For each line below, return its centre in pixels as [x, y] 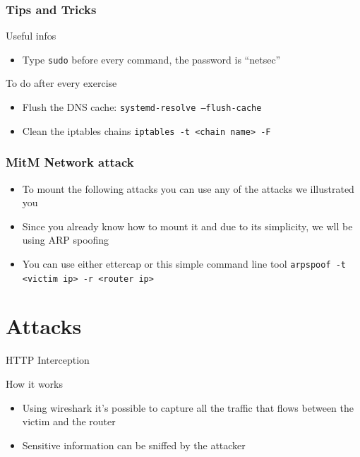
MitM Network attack [70, 162]
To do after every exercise [61, 83]
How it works [34, 384]
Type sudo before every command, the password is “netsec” [151, 59]
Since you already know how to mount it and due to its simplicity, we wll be [187, 226]
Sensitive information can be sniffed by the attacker [134, 445]
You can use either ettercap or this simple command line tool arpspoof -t [184, 263]
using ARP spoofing [66, 240]
